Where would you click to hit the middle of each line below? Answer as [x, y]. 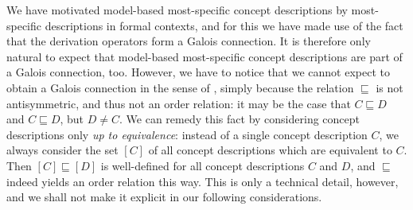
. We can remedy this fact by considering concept [240, 119]
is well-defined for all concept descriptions [203, 165]
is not [390, 87]
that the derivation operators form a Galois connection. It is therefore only [189, 41]
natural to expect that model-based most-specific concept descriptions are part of [205, 56]
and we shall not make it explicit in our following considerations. [164, 197]
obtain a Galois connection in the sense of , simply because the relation [180, 87]
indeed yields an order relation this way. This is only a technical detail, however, [203, 181]
